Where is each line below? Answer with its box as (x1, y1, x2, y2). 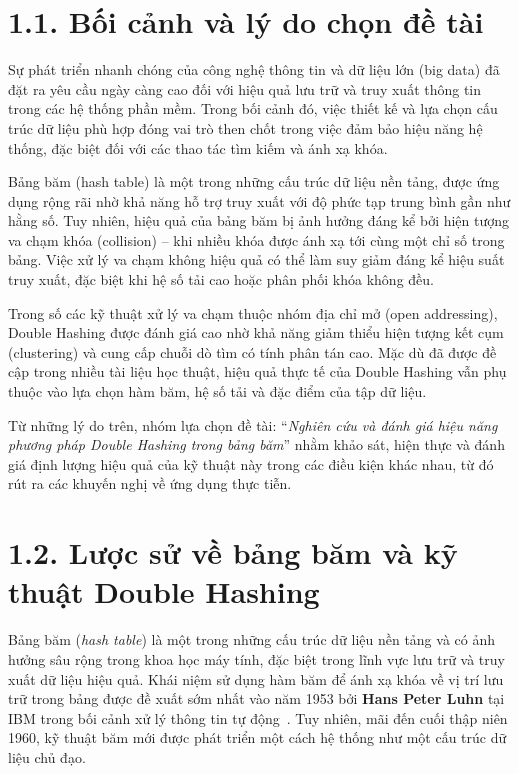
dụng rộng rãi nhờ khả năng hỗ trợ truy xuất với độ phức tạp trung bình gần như (8, 190, 511, 211)
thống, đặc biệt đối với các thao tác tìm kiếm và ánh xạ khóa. (8, 137, 388, 158)
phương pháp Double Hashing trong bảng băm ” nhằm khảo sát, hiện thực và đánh (8, 434, 505, 455)
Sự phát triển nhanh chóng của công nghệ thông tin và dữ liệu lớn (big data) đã (8, 59, 500, 80)
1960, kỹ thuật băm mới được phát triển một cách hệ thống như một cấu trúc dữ (8, 727, 507, 748)
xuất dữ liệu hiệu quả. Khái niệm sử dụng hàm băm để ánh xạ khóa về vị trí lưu (8, 668, 504, 689)
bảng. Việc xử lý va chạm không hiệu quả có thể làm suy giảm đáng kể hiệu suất (8, 249, 505, 270)
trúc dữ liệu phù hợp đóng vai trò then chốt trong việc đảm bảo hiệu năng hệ (8, 117, 483, 138)
